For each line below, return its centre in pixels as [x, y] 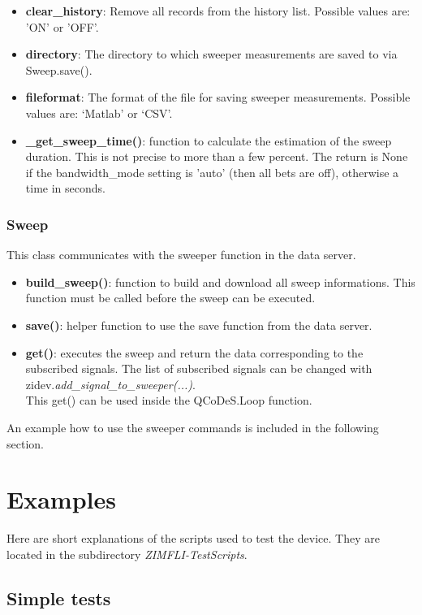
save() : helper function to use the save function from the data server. [199, 325]
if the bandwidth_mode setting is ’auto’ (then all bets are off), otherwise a [212, 172]
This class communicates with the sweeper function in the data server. [181, 255]
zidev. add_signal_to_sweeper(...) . [110, 384]
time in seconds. [65, 188]
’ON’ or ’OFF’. [62, 26]
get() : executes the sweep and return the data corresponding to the [194, 352]
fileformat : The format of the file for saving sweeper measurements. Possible [218, 97]
